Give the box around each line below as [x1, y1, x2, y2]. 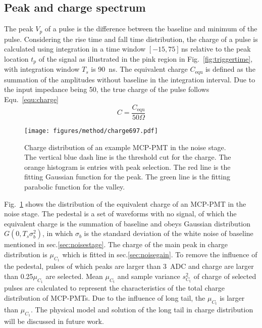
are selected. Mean [45, 270, 103, 281]
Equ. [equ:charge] [4, 93, 59, 104]
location [4, 53, 29, 64]
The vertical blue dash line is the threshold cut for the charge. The [24, 152, 231, 162]
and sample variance [117, 270, 180, 281]
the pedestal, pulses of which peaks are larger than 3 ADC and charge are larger [4, 261, 254, 271]
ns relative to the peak [181, 43, 251, 54]
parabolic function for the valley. [24, 181, 125, 192]
